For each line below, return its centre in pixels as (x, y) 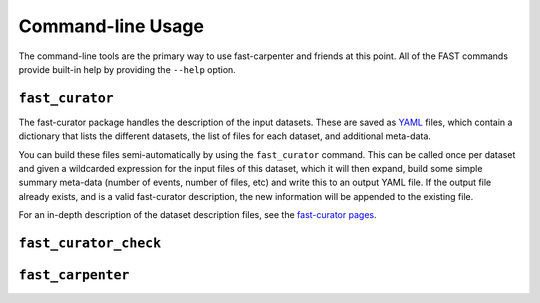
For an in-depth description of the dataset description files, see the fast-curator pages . (197, 215)
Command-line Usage (111, 26)
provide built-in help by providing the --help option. (127, 69)
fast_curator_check (90, 243)
